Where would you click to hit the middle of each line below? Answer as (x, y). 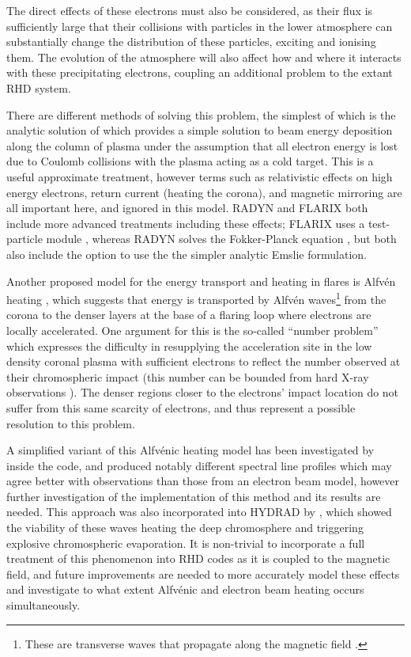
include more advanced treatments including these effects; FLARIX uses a (186, 223)
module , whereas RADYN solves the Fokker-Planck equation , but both (221, 239)
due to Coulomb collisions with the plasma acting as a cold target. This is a (190, 161)
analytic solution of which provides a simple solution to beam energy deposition (200, 130)
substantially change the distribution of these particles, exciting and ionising (191, 42)
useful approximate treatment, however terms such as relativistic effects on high (200, 176)
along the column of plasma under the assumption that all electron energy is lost (202, 145)
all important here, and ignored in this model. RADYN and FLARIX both (187, 208)
